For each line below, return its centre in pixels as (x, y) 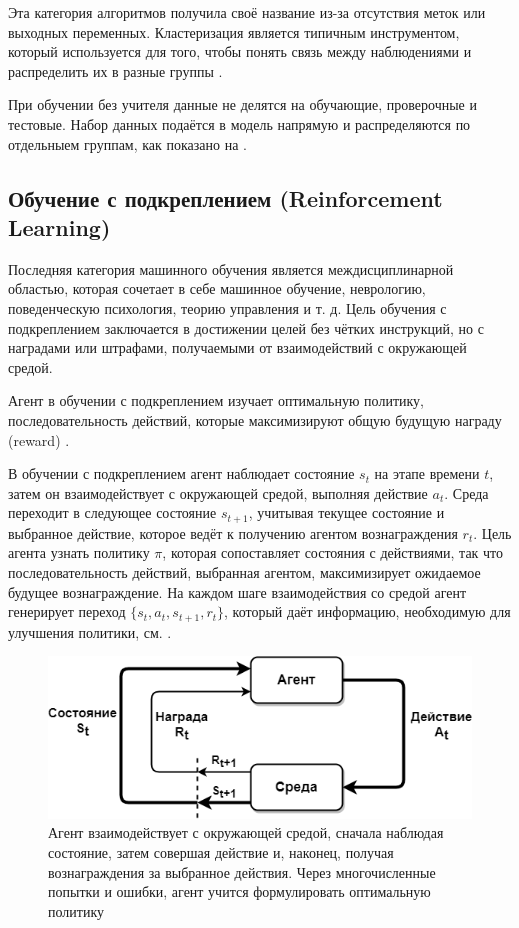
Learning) (59, 226)
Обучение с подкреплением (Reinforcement (225, 197)
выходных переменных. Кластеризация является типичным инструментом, (234, 31)
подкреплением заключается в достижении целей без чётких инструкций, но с (246, 327)
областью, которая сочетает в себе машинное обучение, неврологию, (217, 288)
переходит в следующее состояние (112, 512)
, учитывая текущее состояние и (346, 512)
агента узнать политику (79, 552)
